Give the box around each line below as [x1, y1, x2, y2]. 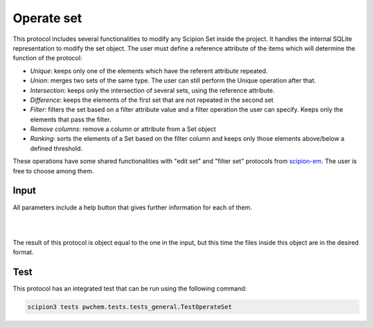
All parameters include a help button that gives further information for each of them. [12, 203, 253, 212]
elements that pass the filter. [30, 115, 112, 123]
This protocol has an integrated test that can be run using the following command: [12, 284, 247, 293]
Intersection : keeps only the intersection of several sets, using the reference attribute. [30, 86, 275, 94]
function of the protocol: [12, 54, 82, 62]
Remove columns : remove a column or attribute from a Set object [30, 125, 216, 133]
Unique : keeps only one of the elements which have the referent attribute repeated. [30, 67, 268, 75]
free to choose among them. [12, 166, 94, 175]
